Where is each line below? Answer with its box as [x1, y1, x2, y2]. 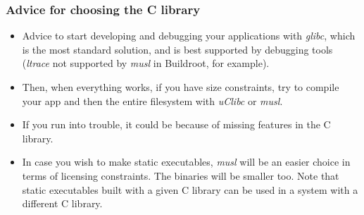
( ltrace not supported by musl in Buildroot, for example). [22, 56, 270, 70]
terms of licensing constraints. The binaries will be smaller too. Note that [22, 168, 339, 183]
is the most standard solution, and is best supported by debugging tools [22, 42, 333, 56]
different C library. [22, 196, 103, 211]
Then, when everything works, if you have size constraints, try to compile [22, 80, 339, 94]
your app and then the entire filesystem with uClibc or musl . [22, 93, 283, 108]
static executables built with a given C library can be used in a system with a [22, 182, 358, 197]
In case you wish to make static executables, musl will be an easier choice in [22, 154, 351, 169]
